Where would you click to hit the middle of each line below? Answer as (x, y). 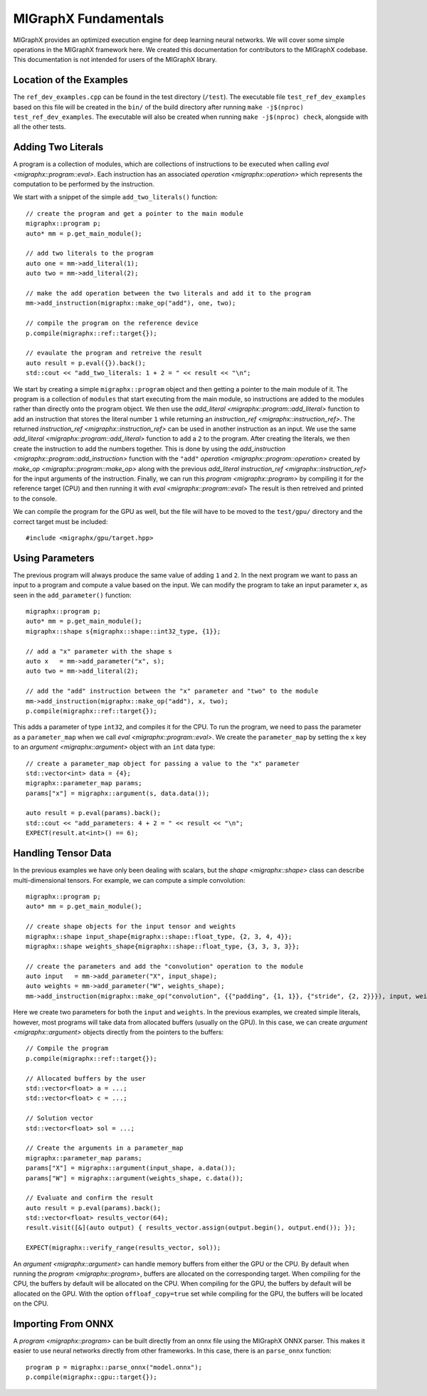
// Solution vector (60, 1118)
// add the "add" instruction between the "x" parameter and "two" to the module (172, 691)
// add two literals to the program (90, 253)
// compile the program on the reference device (112, 323)
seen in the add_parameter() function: (72, 595)
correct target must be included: (60, 521)
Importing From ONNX (63, 1324)
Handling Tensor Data (62, 853)
